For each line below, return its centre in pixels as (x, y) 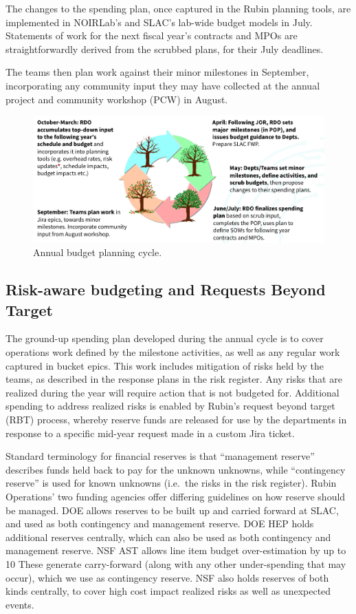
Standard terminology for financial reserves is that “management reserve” (160, 456)
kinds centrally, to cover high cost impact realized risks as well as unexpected (168, 591)
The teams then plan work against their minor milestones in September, (157, 72)
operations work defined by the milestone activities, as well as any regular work (173, 352)
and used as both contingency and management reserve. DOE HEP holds (160, 523)
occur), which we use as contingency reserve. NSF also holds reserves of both (167, 577)
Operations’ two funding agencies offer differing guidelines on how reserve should (176, 497)
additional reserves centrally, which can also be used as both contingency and (168, 537)
